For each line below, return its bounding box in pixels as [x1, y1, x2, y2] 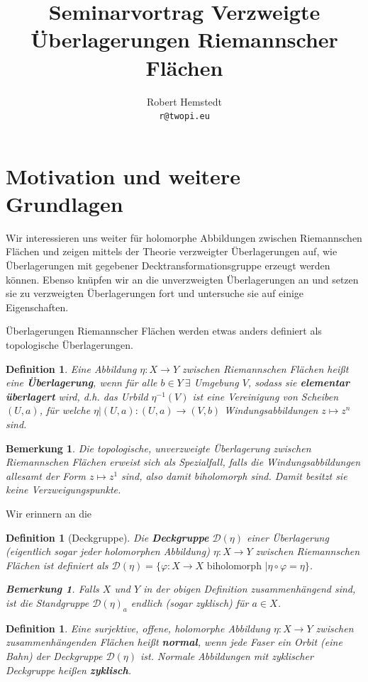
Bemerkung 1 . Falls [6, 581, 99, 596]
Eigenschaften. [6, 299, 69, 314]
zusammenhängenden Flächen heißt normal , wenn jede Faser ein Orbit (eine [6, 635, 342, 649]
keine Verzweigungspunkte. [6, 482, 121, 497]
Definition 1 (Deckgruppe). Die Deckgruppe [6, 530, 209, 544]
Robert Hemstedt [146, 94, 223, 108]
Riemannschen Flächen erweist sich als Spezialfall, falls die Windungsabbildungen [6, 454, 361, 469]
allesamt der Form [6, 468, 86, 483]
